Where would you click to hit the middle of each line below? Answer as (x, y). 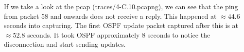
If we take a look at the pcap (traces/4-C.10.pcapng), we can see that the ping (121, 6)
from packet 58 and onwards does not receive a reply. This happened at (110, 16)
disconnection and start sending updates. (65, 44)
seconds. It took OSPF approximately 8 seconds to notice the (119, 34)
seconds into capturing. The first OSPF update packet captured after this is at (121, 25)
